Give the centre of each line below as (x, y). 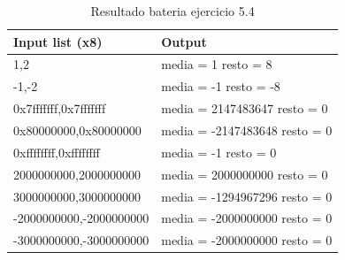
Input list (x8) (58, 41)
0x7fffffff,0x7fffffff (60, 108)
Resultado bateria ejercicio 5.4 (172, 11)
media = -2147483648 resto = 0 (247, 130)
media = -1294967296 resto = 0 (247, 196)
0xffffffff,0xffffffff (57, 152)
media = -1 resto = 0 (219, 152)
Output (184, 41)
